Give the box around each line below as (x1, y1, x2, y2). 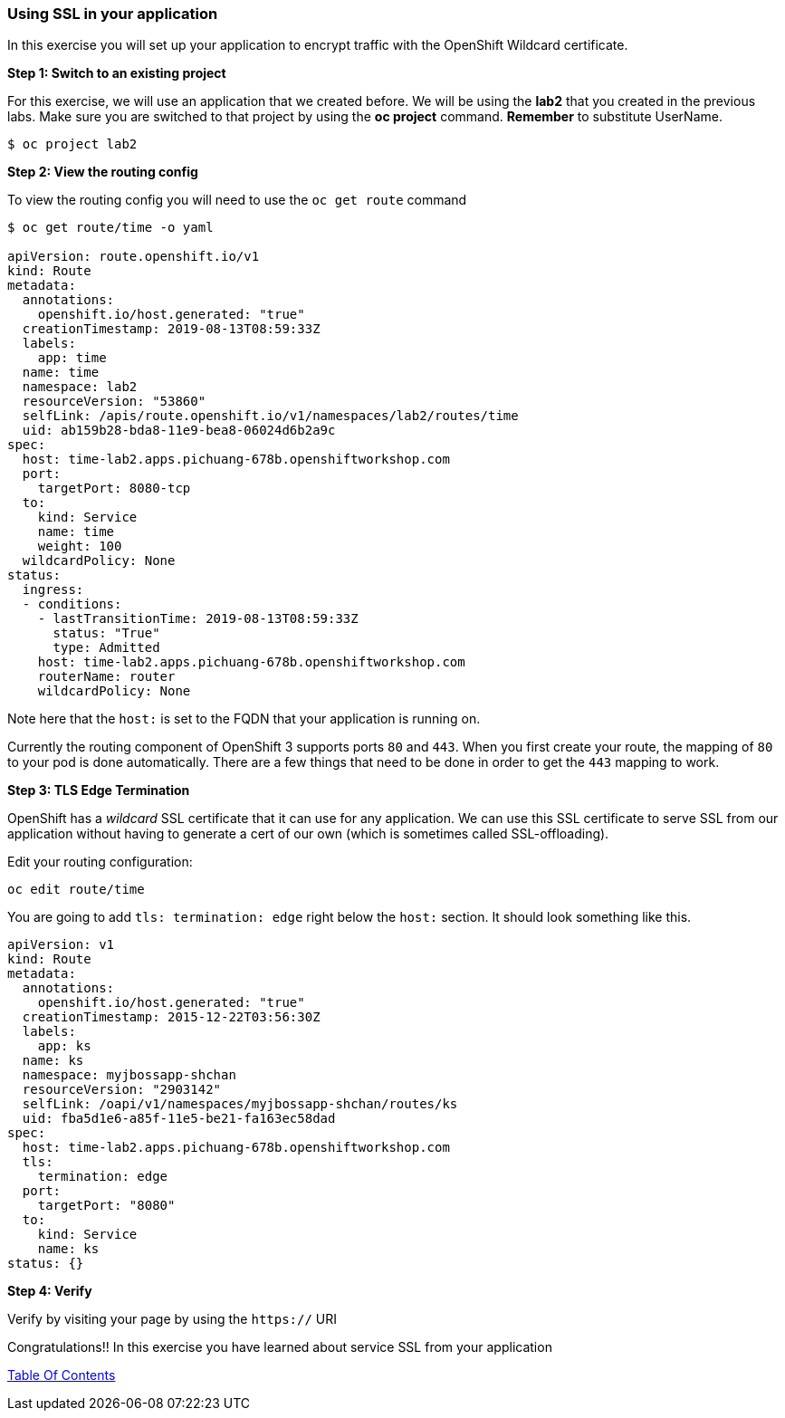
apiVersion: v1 (7, 937, 115, 953)
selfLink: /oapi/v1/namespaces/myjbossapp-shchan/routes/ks (22, 1097, 458, 1112)
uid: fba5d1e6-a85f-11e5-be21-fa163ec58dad (22, 1111, 336, 1126)
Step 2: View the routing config (7, 164, 198, 180)
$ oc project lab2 (7, 137, 138, 152)
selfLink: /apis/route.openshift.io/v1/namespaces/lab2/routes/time (22, 408, 519, 424)
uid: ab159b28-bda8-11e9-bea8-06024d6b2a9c (22, 423, 336, 438)
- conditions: (22, 597, 122, 612)
